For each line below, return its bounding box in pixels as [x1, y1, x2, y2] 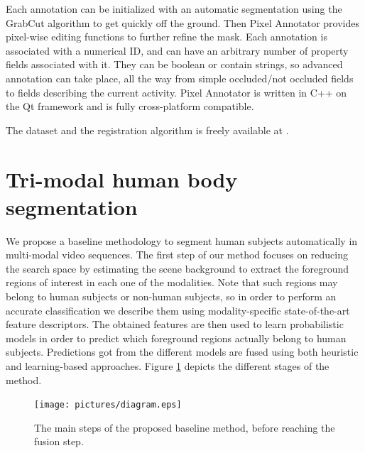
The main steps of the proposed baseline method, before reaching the [34, 420, 335, 435]
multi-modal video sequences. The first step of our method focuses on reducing [6, 247, 349, 262]
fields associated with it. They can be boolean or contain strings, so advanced [6, 57, 343, 72]
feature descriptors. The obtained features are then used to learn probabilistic [6, 317, 344, 332]
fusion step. [34, 434, 84, 449]
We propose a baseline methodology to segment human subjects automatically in [6, 233, 358, 248]
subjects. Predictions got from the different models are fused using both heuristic [6, 344, 359, 359]
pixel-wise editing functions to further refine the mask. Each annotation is [6, 29, 327, 44]
